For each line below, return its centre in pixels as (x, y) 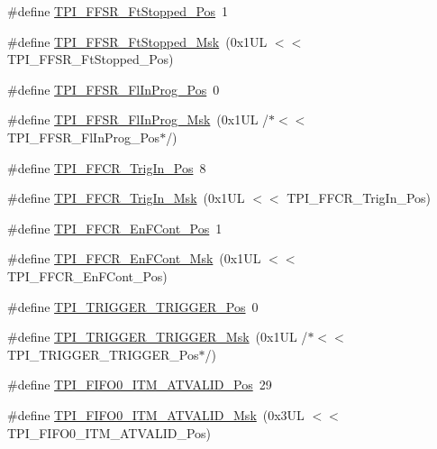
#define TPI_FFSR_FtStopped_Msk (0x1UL (137, 41)
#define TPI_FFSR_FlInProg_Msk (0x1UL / (138, 119)
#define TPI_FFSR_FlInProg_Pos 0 (114, 89)
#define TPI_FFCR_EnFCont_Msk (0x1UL (134, 258)
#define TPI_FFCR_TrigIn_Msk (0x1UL (126, 198)
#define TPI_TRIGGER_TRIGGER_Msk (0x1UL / (158, 337)
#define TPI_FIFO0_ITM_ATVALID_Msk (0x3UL (156, 414)
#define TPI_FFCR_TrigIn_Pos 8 (107, 167)
